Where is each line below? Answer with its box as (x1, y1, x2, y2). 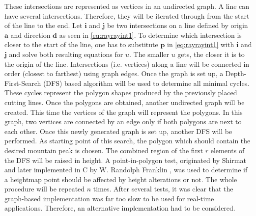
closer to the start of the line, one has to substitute (4, 39, 158, 50)
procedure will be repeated (4, 184, 85, 194)
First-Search (4, 78, 41, 88)
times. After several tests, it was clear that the (93, 184, 233, 194)
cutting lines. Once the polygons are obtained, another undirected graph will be (4, 97, 245, 107)
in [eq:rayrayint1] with (167, 39, 234, 50)
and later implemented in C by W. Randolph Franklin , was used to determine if (4, 164, 248, 175)
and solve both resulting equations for (9, 49, 123, 59)
